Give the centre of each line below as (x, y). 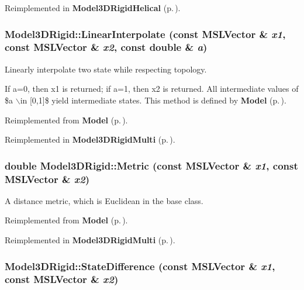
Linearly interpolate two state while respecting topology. (106, 69)
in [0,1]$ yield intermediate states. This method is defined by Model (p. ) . (153, 100)
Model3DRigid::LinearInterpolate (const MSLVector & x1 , (145, 34)
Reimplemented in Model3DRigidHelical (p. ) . (93, 8)
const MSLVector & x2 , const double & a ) (106, 47)
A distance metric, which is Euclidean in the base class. (104, 200)
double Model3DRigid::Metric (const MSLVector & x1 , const (151, 165)
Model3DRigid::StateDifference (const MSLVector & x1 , (140, 266)
